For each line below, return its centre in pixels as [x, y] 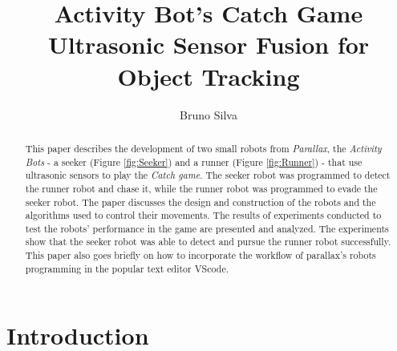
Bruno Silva [209, 114]
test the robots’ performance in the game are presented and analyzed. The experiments [207, 228]
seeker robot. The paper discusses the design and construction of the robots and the [201, 202]
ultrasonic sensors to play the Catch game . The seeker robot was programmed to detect [208, 175]
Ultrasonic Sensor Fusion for [209, 44]
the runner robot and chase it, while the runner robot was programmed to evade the [201, 188]
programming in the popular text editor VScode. [127, 268]
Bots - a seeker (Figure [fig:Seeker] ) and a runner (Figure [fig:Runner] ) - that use [194, 161]
